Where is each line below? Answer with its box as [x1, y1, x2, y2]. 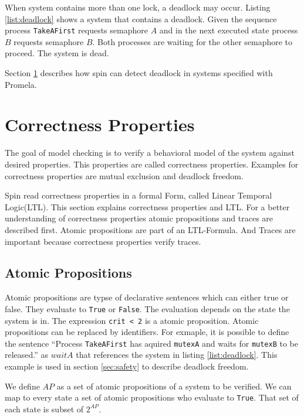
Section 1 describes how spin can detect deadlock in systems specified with [5, 67, 273, 79]
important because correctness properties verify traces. [5, 235, 201, 247]
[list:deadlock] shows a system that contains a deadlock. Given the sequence [5, 12, 277, 25]
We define [5, 380, 40, 392]
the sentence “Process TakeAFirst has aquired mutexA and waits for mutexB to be [5, 337, 298, 349]
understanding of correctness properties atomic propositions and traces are [5, 212, 273, 224]
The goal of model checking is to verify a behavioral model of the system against [5, 146, 295, 159]
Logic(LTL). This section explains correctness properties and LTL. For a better [5, 200, 290, 213]
